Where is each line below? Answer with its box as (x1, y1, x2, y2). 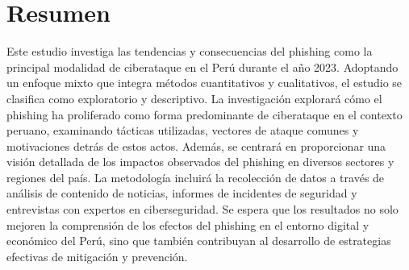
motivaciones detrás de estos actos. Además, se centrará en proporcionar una (6, 137, 386, 154)
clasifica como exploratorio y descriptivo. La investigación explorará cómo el (6, 89, 382, 106)
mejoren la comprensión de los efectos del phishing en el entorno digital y (6, 216, 369, 233)
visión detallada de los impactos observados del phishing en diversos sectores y (6, 153, 394, 170)
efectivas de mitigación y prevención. (6, 247, 188, 264)
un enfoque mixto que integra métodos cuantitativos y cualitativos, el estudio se (6, 74, 403, 91)
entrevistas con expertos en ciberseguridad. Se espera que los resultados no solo (6, 201, 399, 218)
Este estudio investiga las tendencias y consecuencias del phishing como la (6, 43, 373, 60)
